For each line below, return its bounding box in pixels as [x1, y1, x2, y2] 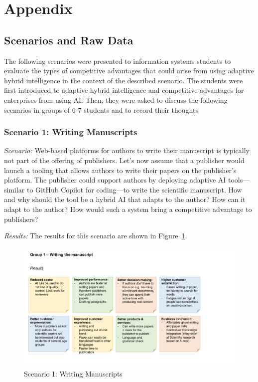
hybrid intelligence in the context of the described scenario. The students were [4, 75, 243, 85]
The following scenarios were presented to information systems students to [4, 55, 231, 66]
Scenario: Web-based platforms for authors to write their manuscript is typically [4, 145, 250, 156]
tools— [228, 175, 250, 185]
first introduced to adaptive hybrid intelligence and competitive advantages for [4, 85, 244, 95]
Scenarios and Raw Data [4, 32, 133, 47]
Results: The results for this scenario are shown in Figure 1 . [4, 230, 187, 241]
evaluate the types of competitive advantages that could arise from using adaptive [4, 65, 254, 76]
